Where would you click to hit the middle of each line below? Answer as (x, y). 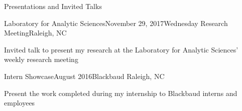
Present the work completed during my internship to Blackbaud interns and (121, 93)
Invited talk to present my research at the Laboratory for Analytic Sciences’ (121, 49)
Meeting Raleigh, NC (35, 33)
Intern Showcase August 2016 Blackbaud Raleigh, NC (84, 76)
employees (20, 103)
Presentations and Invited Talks (53, 6)
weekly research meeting (41, 59)
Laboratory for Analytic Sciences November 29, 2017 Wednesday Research (116, 23)
